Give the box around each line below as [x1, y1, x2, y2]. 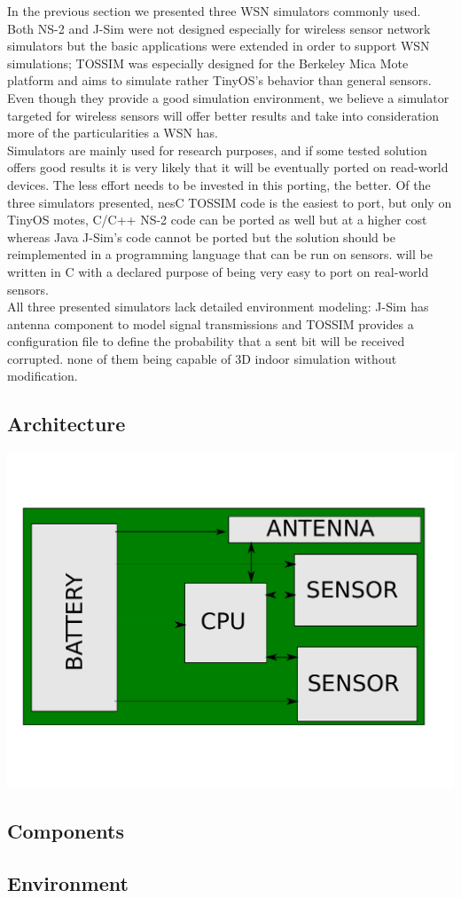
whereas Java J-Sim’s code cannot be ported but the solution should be [7, 227, 395, 246]
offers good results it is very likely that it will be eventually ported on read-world [7, 158, 449, 177]
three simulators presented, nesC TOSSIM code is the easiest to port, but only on [7, 193, 452, 211]
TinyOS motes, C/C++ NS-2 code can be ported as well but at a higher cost [7, 210, 427, 229]
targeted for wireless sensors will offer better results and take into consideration [7, 106, 440, 124]
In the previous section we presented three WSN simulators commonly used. [7, 2, 421, 20]
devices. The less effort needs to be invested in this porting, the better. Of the [7, 175, 431, 193]
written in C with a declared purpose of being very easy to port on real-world [7, 262, 429, 280]
